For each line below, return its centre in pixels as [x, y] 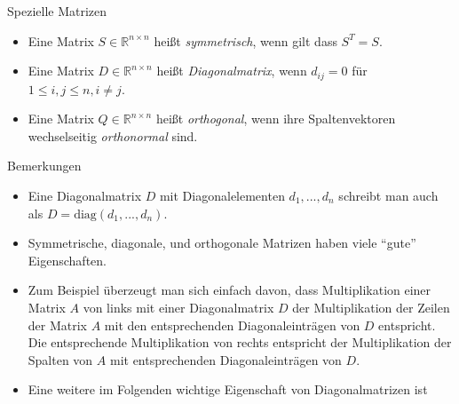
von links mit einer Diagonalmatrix [178, 307]
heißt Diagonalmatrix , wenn [232, 71]
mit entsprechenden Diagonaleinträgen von [226, 359]
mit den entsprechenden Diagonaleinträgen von [232, 325]
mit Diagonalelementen [222, 196]
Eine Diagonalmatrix [85, 196]
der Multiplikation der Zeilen [371, 307]
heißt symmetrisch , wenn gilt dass [245, 40]
